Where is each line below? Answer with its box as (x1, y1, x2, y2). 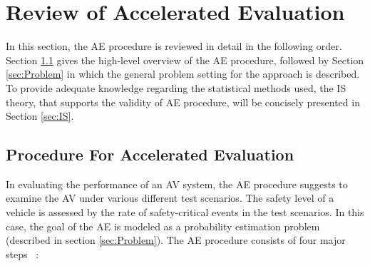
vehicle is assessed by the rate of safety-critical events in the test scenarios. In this (6, 205, 364, 220)
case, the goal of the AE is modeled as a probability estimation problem (6, 218, 320, 233)
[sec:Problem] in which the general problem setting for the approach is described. (6, 66, 360, 81)
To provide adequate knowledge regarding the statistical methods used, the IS (6, 80, 346, 95)
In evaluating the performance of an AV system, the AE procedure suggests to (6, 176, 348, 191)
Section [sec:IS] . (6, 108, 74, 123)
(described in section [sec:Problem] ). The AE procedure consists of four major (6, 232, 346, 247)
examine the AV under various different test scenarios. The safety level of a (6, 190, 334, 205)
